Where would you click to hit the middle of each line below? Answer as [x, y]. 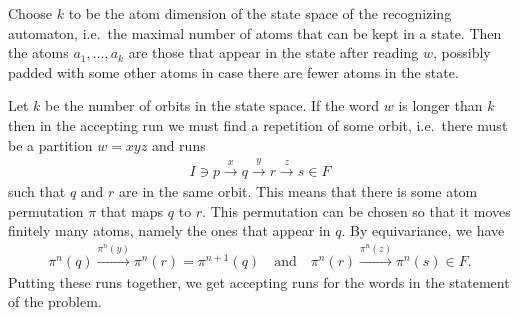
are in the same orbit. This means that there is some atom [298, 190]
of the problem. [55, 301]
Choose [30, 13]
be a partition [50, 144]
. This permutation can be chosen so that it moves [356, 210]
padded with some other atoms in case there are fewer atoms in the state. [233, 71]
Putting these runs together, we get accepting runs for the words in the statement [259, 281]
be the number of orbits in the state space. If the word [212, 105]
